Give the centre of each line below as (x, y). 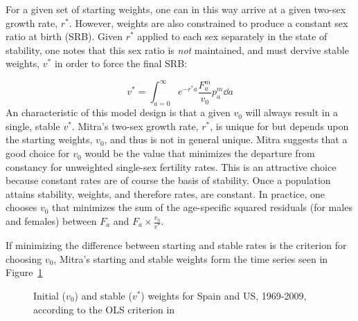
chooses (21, 207)
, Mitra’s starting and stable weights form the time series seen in (191, 258)
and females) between (51, 221)
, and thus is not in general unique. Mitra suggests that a (226, 139)
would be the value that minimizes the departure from (200, 153)
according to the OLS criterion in (104, 309)
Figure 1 (24, 272)
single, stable (33, 126)
